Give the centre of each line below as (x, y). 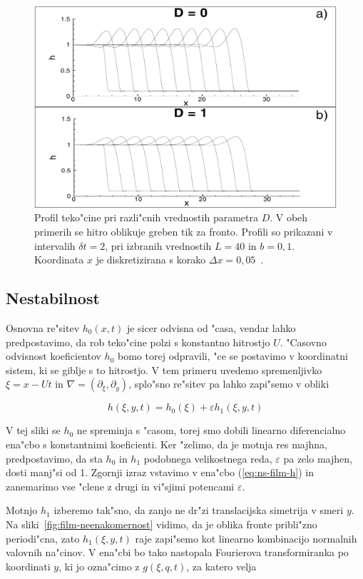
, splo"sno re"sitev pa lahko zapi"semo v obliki (229, 384)
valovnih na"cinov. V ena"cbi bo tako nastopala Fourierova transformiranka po (177, 552)
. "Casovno (303, 342)
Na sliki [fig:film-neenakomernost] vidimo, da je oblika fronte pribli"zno (162, 524)
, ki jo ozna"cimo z (99, 566)
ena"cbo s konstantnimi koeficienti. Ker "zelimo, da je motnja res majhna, (167, 444)
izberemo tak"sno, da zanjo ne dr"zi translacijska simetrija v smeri (199, 510)
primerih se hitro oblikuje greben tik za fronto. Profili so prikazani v (184, 231)
